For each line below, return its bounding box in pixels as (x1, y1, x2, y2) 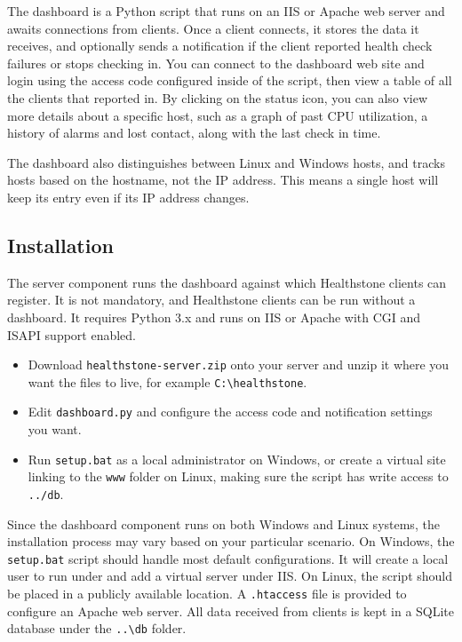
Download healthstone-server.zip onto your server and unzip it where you (28, 355, 450, 374)
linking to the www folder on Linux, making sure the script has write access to (28, 467, 449, 486)
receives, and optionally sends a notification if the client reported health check (7, 36, 433, 55)
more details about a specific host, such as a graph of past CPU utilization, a (7, 106, 428, 124)
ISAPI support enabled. (7, 325, 137, 344)
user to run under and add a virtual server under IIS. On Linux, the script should (7, 567, 453, 585)
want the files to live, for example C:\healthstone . (28, 372, 307, 391)
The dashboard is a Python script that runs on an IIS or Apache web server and (7, 2, 445, 20)
